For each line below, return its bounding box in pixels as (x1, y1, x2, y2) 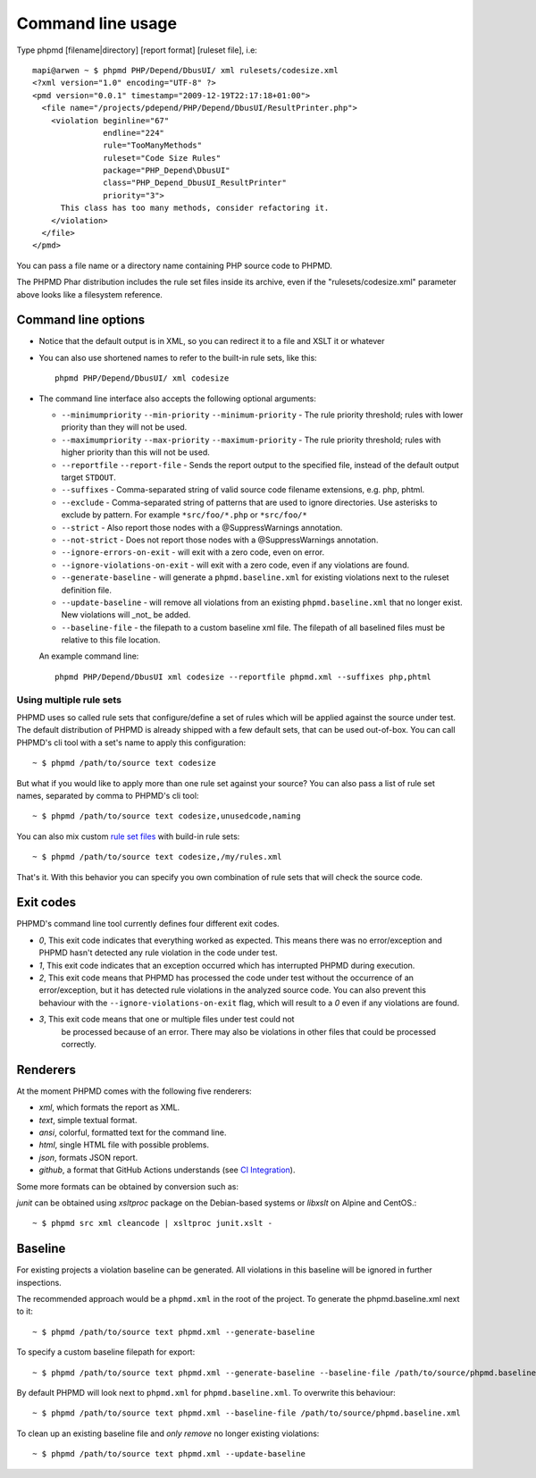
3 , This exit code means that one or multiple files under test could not (38, 1014, 295, 1025)
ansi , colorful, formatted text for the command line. (38, 1127, 227, 1138)
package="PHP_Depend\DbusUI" (103, 165, 231, 176)
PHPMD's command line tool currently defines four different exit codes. (16, 919, 281, 929)
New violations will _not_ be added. (61, 609, 191, 620)
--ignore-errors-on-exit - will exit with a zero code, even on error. (61, 547, 325, 558)
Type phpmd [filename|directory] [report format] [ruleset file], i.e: (16, 45, 258, 55)
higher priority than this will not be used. (61, 447, 210, 458)
